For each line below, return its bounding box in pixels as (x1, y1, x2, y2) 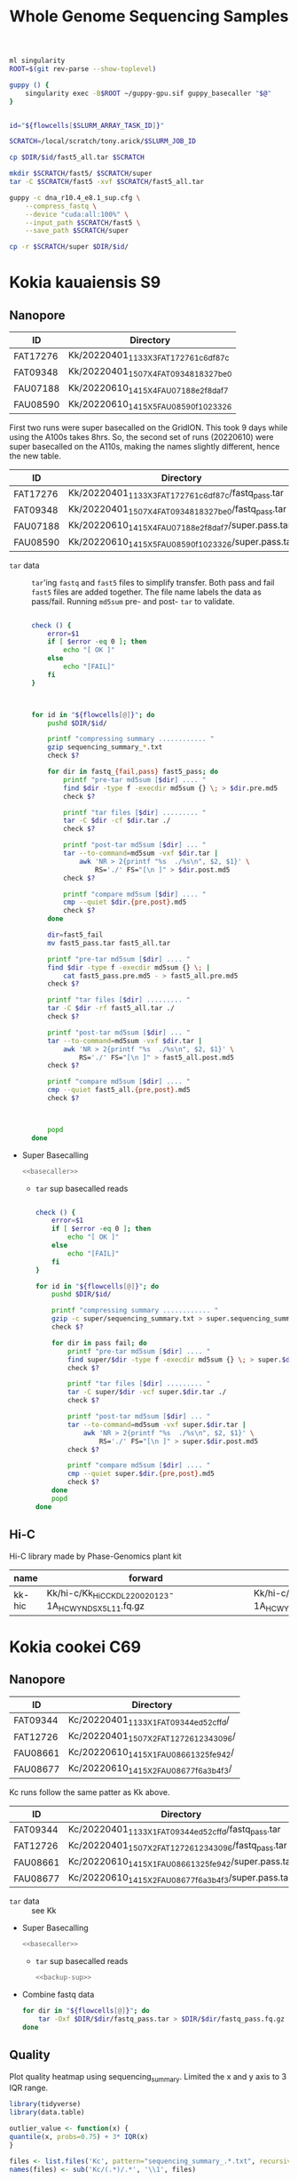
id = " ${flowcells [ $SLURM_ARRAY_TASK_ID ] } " (9, 121, 165, 130)
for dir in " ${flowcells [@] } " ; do (21, 2007, 150, 2015)
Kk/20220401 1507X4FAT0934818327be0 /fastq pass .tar (67, 503, 286, 517)
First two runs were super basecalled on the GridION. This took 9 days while (9, 422, 288, 433)
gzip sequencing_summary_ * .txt (47, 743, 163, 752)
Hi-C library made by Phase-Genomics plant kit (9, 1551, 182, 1561)
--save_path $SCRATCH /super (25, 227, 129, 235)
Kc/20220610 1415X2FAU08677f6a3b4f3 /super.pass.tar (67, 1872, 293, 1886)
